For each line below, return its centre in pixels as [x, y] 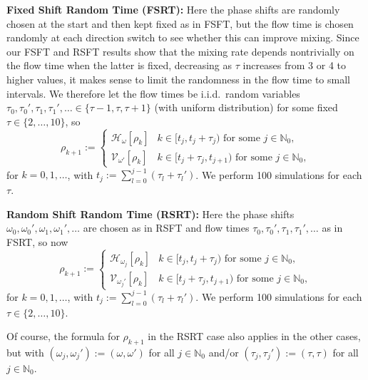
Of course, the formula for [63, 336]
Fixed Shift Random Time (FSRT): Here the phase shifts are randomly [173, 9]
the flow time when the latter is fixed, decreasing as [119, 65]
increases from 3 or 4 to [295, 65]
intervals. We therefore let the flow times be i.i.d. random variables [153, 93]
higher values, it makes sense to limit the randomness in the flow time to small [178, 79]
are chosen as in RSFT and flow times [166, 228]
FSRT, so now [37, 241]
